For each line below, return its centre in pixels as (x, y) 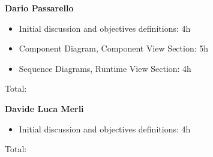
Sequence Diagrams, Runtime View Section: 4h (105, 68)
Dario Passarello (39, 8)
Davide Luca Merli (44, 108)
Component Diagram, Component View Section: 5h (114, 48)
